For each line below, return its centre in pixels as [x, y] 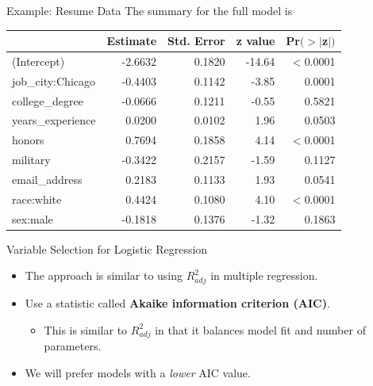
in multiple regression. [264, 275]
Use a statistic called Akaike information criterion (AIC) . [177, 303]
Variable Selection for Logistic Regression [107, 248]
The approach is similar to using [104, 275]
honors [28, 140]
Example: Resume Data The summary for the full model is [150, 10]
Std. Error [196, 41]
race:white [37, 199]
